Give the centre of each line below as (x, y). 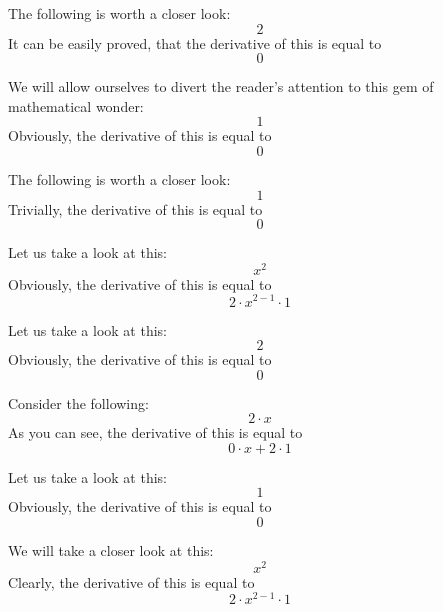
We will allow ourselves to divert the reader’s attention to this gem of (221, 86)
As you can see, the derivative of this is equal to (155, 432)
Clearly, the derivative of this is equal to (131, 581)
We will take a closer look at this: (111, 550)
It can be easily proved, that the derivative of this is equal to (195, 42)
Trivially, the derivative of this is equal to (135, 208)
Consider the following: (78, 402)
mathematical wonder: (76, 105)
